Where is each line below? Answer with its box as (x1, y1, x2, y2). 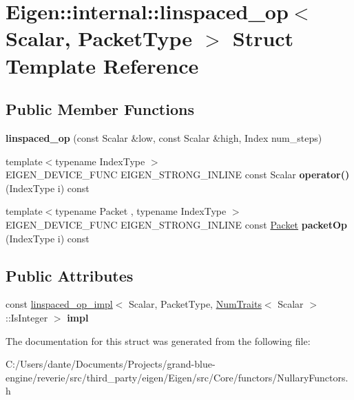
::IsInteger (6, 310, 48, 324)
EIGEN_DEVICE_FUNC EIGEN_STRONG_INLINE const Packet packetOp (6, 217, 347, 231)
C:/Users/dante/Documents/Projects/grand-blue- (6, 357, 216, 371)
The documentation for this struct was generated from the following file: (6, 333, 311, 348)
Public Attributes (6, 264, 134, 286)
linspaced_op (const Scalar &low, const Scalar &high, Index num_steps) (6, 130, 322, 145)
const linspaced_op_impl (6, 297, 113, 311)
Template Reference (6, 51, 199, 79)
